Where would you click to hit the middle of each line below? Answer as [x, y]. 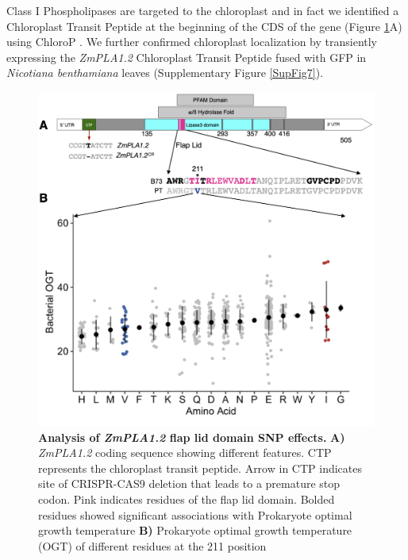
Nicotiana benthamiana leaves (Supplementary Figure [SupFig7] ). [165, 73]
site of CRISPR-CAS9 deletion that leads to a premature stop [189, 483]
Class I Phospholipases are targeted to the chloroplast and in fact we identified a [203, 10]
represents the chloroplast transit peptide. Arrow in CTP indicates [200, 468]
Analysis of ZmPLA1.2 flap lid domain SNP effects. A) [192, 437]
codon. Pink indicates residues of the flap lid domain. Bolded [187, 499]
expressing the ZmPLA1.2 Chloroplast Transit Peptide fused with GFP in [187, 57]
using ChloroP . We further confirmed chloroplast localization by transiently [192, 42]
